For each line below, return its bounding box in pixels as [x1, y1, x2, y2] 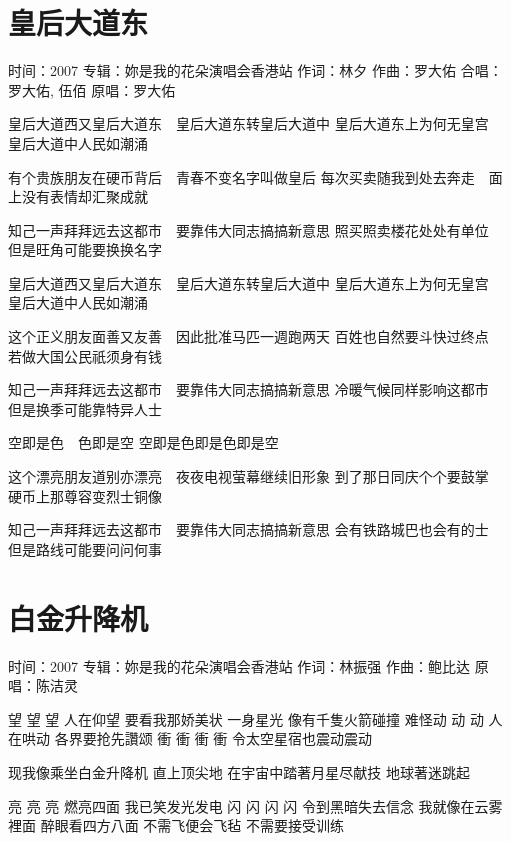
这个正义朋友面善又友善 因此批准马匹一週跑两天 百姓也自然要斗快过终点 [8, 326, 489, 347]
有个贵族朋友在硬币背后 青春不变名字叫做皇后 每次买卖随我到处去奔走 [8, 166, 475, 187]
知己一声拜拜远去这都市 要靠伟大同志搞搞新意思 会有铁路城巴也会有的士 [8, 519, 489, 540]
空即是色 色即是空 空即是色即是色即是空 [8, 432, 279, 453]
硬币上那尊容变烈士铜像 [8, 485, 162, 506]
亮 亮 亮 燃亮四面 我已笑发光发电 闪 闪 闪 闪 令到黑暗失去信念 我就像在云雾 [8, 795, 503, 816]
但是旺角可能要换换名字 [8, 239, 162, 260]
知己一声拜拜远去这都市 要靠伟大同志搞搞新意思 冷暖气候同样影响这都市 [8, 379, 489, 400]
